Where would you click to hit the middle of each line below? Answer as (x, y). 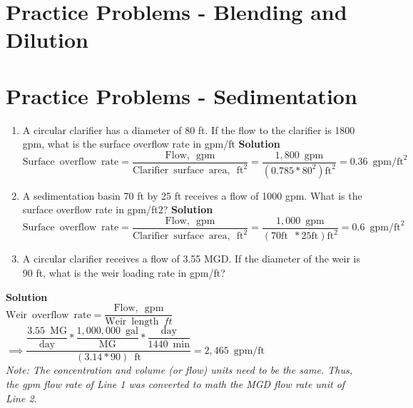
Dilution (47, 40)
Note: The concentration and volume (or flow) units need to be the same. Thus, (179, 370)
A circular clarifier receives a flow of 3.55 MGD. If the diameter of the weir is (191, 259)
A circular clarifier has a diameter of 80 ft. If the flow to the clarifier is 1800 (189, 129)
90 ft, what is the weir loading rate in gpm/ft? (124, 272)
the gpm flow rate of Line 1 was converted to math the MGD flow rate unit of (175, 383)
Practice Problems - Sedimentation (182, 95)
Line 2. (21, 398)
